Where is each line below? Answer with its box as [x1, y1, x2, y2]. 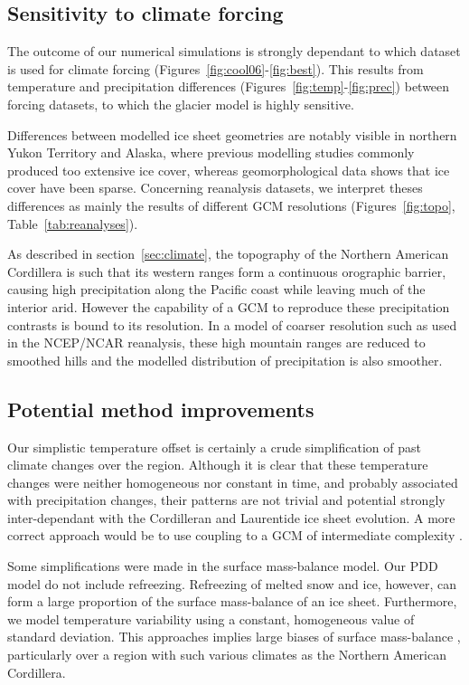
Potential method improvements [7, 395, 314, 423]
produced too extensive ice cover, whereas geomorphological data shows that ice [7, 160, 450, 179]
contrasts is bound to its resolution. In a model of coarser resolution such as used [7, 315, 457, 334]
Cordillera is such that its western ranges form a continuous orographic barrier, [7, 262, 446, 281]
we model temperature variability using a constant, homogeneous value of [7, 609, 415, 628]
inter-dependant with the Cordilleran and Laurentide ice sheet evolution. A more [7, 508, 455, 527]
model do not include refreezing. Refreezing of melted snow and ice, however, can [7, 574, 456, 593]
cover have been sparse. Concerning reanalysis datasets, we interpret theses [7, 178, 423, 197]
